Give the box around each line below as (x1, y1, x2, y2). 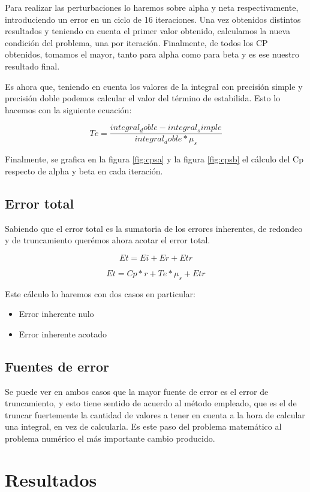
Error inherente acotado (19, 327, 107, 340)
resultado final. (5, 59, 60, 72)
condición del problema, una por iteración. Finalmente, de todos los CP (5, 36, 268, 49)
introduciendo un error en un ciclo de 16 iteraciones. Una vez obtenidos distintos (5, 13, 301, 25)
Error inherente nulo (19, 307, 94, 320)
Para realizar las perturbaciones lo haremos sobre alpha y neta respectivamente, (5, 1, 299, 13)
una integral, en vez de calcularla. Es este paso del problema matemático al (5, 420, 282, 433)
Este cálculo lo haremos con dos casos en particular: (5, 287, 195, 300)
